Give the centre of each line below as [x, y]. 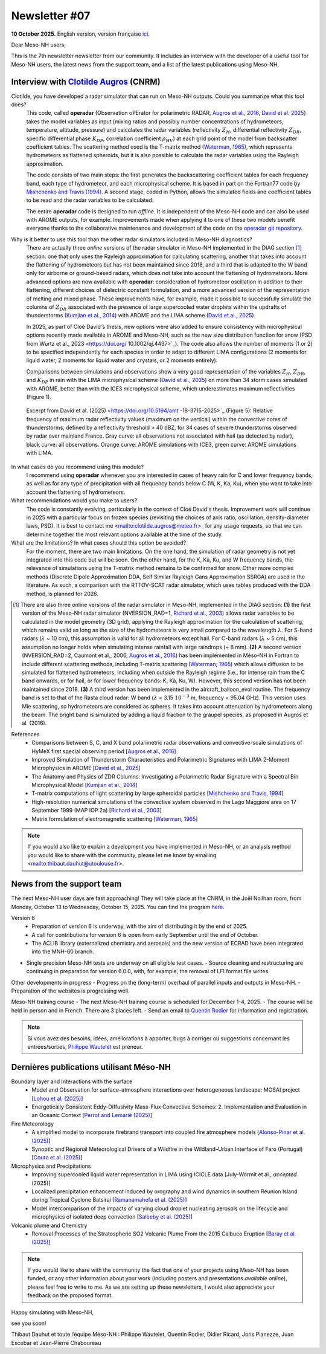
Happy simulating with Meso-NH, [52, 1312]
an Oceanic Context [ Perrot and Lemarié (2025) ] [92, 1115]
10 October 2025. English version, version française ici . [81, 34]
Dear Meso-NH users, [38, 45]
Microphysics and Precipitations [51, 1166]
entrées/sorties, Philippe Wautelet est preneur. [85, 1046]
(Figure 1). [39, 397]
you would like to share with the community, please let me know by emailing [122, 855]
